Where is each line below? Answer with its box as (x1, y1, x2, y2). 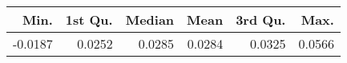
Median (125, 10, 175, 29)
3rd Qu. (236, 10, 286, 29)
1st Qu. (65, 10, 113, 29)
